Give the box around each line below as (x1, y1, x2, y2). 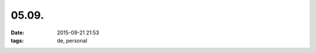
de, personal (57, 37, 88, 44)
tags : (11, 37, 24, 44)
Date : (11, 29, 25, 36)
